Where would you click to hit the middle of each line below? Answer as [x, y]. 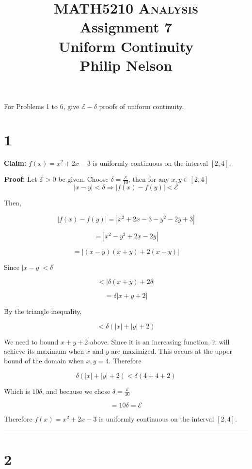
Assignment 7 [126, 27]
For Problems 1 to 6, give [42, 106]
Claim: [15, 163]
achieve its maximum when [44, 351]
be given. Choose [83, 179]
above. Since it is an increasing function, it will [160, 341]
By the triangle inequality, [43, 311]
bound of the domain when [44, 361]
